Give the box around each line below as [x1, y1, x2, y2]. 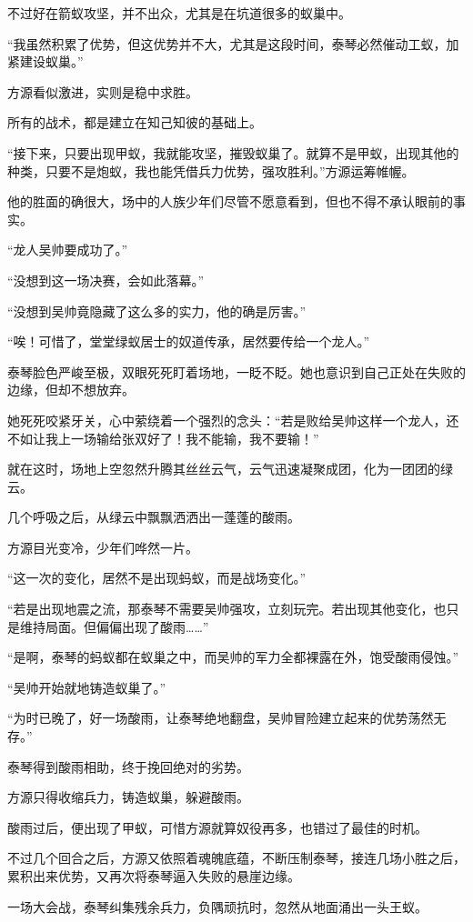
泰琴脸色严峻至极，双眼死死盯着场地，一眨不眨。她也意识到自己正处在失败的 [7, 362, 466, 381]
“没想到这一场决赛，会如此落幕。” [7, 270, 205, 289]
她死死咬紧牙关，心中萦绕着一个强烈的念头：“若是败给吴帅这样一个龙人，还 [7, 410, 459, 429]
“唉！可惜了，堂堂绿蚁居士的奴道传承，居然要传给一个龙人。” [7, 332, 370, 351]
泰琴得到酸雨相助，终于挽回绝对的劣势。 [7, 757, 249, 776]
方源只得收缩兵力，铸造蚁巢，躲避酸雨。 [7, 787, 249, 807]
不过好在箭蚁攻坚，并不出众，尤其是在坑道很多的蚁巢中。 [7, 4, 351, 22]
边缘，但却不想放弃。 [7, 380, 135, 399]
